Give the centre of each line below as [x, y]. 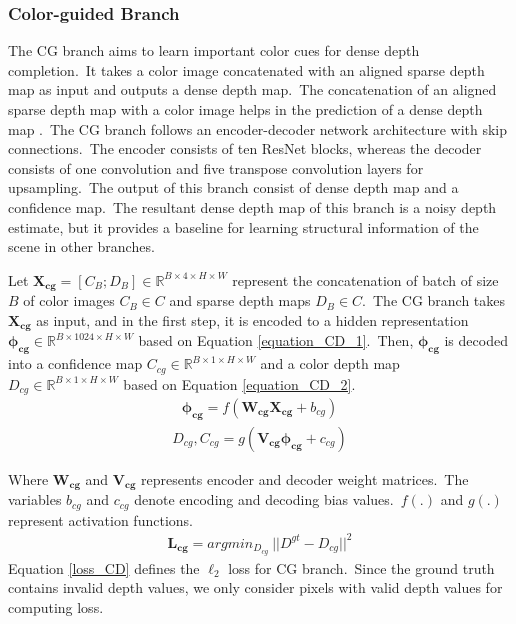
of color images [69, 300]
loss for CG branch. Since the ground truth [361, 567]
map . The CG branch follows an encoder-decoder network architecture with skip [258, 128]
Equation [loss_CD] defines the [104, 567]
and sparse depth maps [240, 300]
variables [35, 499]
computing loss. [56, 606]
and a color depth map [330, 363]
